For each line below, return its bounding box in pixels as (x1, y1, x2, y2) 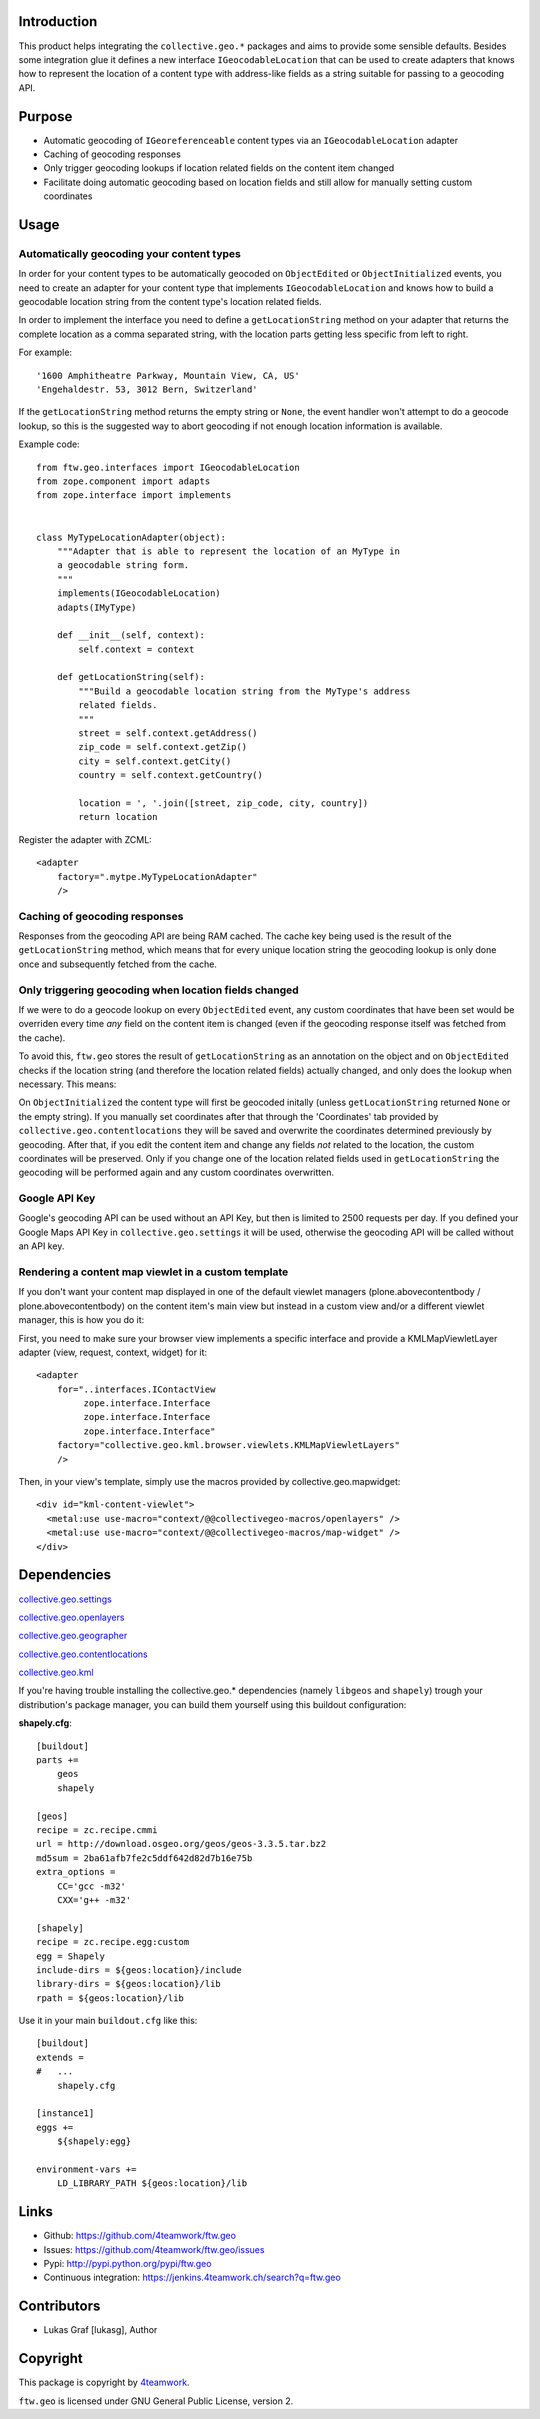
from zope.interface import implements (36, 490, 232, 501)
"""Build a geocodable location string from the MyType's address (78, 685, 411, 697)
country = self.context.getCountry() (78, 770, 264, 781)
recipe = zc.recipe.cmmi (36, 1824, 158, 1835)
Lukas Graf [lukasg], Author (43, 2324, 158, 2336)
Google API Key (18, 1191, 96, 1205)
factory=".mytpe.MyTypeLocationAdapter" (56, 871, 259, 882)
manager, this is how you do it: (18, 1314, 145, 1326)
